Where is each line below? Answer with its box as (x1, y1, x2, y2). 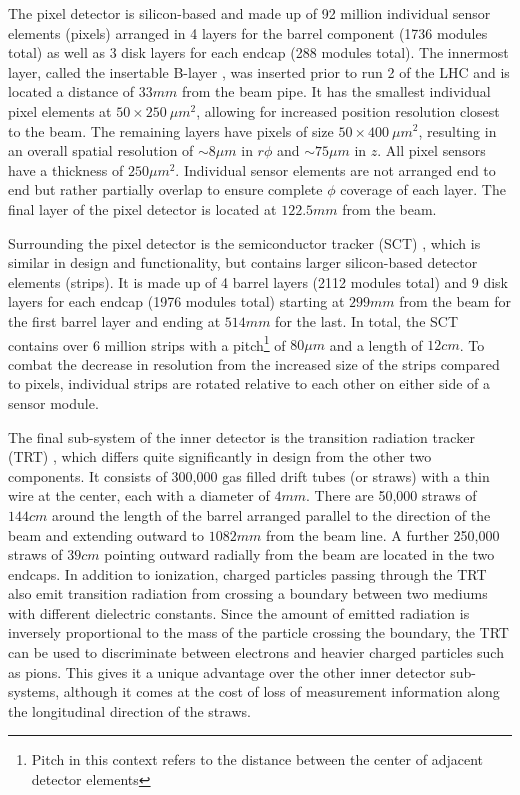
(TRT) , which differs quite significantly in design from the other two (8, 446, 432, 467)
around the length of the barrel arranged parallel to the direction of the (52, 504, 491, 525)
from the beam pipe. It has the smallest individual (181, 81, 491, 102)
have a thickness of (8, 159, 124, 180)
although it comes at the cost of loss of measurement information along (63, 681, 500, 702)
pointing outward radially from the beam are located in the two (104, 544, 495, 565)
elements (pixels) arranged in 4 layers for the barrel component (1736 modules (8, 22, 488, 43)
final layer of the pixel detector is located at (8, 198, 277, 219)
